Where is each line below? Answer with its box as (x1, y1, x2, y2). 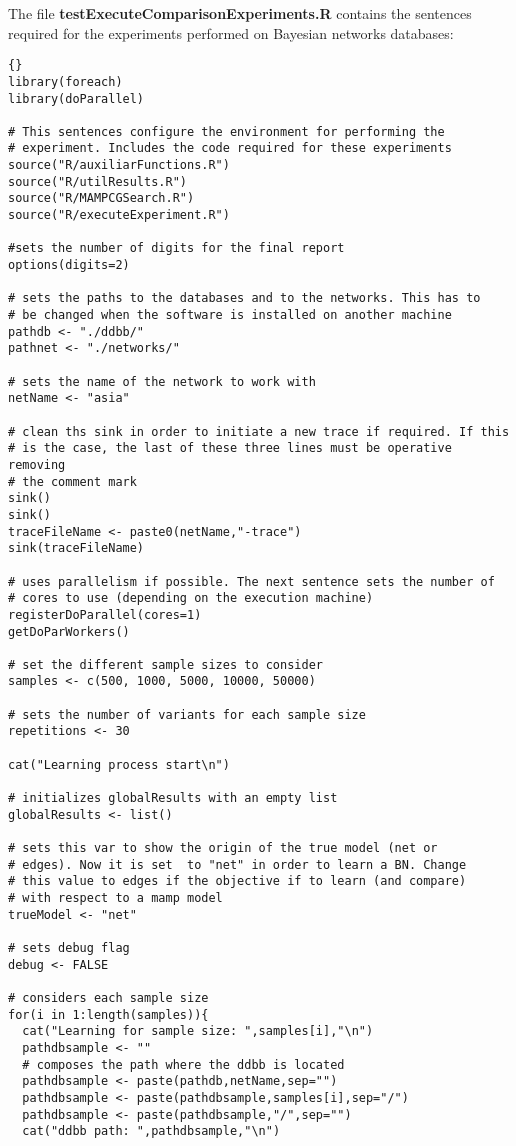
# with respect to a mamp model (8, 891, 223, 905)
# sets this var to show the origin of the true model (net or (8, 841, 438, 856)
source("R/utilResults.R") (8, 174, 187, 189)
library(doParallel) (8, 91, 145, 106)
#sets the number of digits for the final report (8, 241, 345, 256)
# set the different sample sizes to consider (8, 657, 323, 672)
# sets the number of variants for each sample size (8, 707, 366, 722)
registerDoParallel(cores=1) (8, 607, 202, 622)
